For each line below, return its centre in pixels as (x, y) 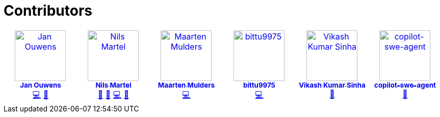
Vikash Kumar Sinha (332, 85)
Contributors (48, 11)
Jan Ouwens (41, 85)
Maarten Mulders (186, 85)
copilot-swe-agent (405, 85)
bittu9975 (259, 85)
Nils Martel (113, 85)
